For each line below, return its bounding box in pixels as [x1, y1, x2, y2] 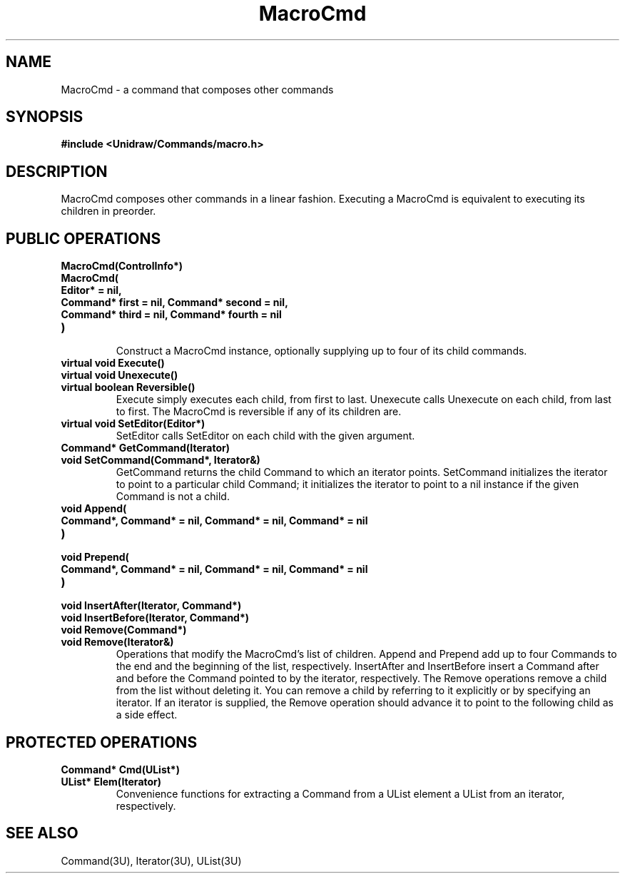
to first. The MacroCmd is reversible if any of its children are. [116, 405, 402, 418]
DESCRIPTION [6, 162, 108, 181]
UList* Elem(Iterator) [61, 775, 162, 788]
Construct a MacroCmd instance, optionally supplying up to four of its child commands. [116, 345, 527, 357]
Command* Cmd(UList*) [61, 763, 180, 776]
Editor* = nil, [61, 284, 122, 297]
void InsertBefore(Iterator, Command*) [61, 611, 250, 624]
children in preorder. [61, 205, 156, 218]
